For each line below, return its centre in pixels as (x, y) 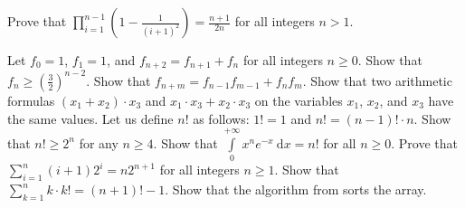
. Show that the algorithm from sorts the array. (296, 189)
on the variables (299, 100)
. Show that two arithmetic (377, 80)
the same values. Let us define (90, 118)
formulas (31, 100)
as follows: (221, 118)
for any (99, 142)
